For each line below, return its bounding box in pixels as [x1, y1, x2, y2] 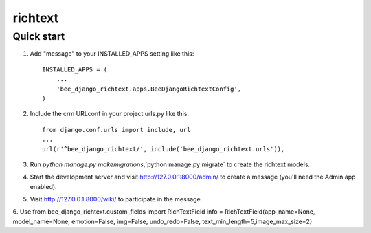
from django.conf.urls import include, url [42, 126, 191, 133]
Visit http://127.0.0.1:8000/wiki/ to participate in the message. [30, 195, 203, 203]
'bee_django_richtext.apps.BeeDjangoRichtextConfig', [56, 85, 242, 93]
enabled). [30, 182, 58, 190]
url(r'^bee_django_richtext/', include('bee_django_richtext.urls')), [42, 145, 285, 153]
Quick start [12, 30, 65, 43]
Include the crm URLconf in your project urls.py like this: [30, 110, 189, 118]
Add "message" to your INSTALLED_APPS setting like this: [30, 49, 194, 58]
